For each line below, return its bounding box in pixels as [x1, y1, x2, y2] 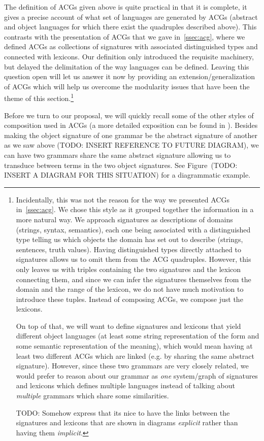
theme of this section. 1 [4, 91, 74, 103]
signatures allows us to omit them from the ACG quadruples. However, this [16, 254, 251, 264]
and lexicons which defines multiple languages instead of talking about [16, 380, 236, 391]
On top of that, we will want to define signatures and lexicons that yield [16, 320, 241, 331]
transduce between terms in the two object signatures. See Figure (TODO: [4, 159, 238, 170]
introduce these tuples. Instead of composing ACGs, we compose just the [16, 293, 243, 304]
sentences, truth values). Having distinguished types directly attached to [16, 244, 241, 254]
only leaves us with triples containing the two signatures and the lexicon [16, 263, 241, 274]
